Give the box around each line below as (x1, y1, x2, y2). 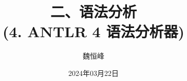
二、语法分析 (50, 1, 137, 22)
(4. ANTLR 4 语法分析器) (3, 21, 184, 42)
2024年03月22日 (68, 67, 119, 78)
